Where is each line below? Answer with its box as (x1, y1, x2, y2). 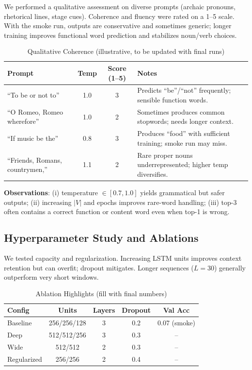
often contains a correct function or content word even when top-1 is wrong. (4, 206, 230, 217)
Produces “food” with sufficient (137, 128, 230, 138)
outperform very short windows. (4, 272, 99, 282)
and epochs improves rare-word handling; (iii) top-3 (83, 197, 237, 207)
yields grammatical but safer (140, 187, 225, 197)
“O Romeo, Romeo (7, 106, 63, 117)
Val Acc (163, 305, 190, 315)
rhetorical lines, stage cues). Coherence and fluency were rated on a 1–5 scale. (4, 11, 235, 21)
